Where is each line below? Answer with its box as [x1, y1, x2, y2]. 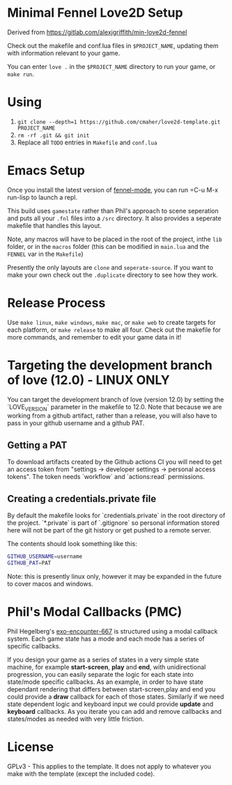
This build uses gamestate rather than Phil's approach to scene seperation [7, 206, 219, 215]
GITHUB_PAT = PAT [7, 559, 52, 566]
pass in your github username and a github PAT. [7, 419, 145, 427]
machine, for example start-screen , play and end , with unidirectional [7, 662, 206, 671]
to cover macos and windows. [7, 579, 94, 588]
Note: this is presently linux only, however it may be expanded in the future [7, 572, 222, 580]
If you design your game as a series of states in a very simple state [7, 655, 199, 664]
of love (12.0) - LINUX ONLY [7, 372, 170, 388]
